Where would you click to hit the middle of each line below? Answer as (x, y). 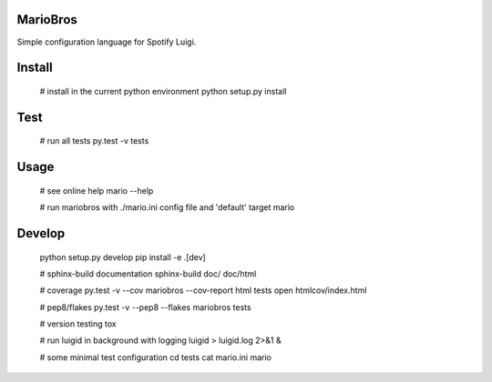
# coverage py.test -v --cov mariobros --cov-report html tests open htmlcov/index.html (203, 290)
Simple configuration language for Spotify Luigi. (107, 42)
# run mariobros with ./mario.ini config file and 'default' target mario (167, 207)
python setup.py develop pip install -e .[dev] (123, 257)
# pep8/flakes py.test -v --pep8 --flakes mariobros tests (145, 307)
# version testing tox (78, 324)
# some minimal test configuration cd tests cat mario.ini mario (156, 357)
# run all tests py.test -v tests (94, 141)
